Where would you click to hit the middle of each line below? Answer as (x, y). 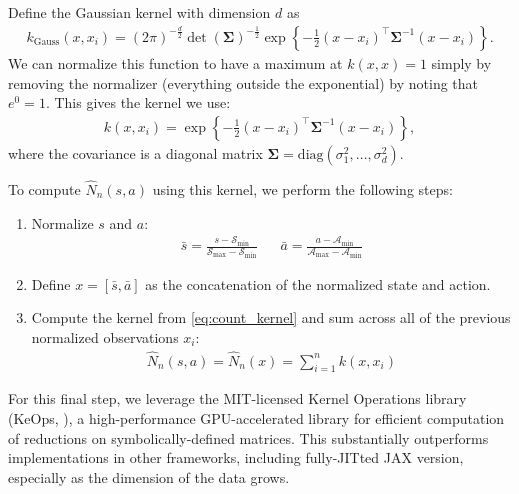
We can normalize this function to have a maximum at (175, 62)
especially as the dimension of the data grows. (149, 476)
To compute (44, 189)
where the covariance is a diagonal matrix (135, 152)
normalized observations (105, 336)
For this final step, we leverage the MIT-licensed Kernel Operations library (237, 398)
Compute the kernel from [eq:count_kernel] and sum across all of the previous (271, 317)
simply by (461, 62)
